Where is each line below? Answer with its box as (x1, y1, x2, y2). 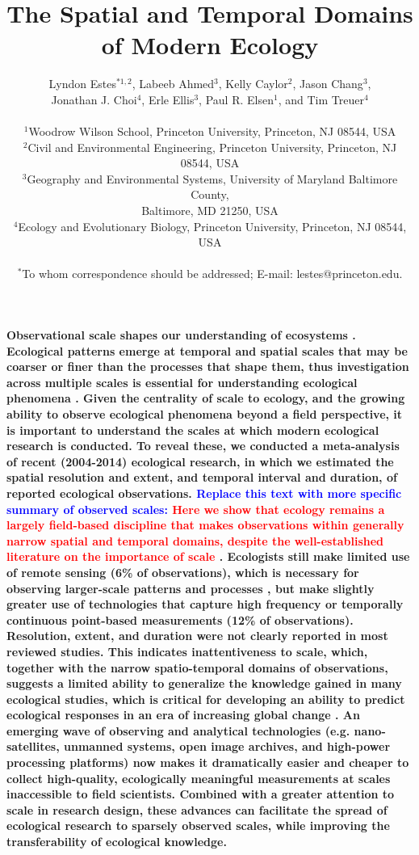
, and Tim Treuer (278, 91, 364, 107)
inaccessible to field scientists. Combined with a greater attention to (6, 786, 395, 802)
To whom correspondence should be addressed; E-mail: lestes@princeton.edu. (22, 265, 403, 282)
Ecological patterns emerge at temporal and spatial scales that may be (6, 342, 408, 359)
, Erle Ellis (141, 91, 195, 107)
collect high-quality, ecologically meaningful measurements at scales (6, 769, 391, 786)
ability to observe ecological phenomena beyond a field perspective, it (6, 406, 403, 422)
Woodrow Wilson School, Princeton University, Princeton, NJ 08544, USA (28, 123, 396, 140)
